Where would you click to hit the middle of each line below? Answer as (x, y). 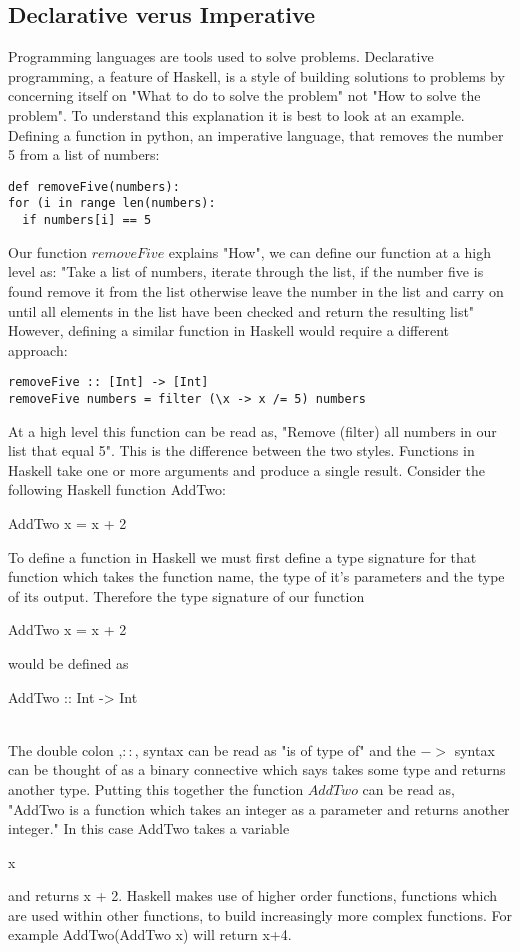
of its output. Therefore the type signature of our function (186, 595)
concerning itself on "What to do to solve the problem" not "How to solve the (244, 95)
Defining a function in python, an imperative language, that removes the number (256, 134)
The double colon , (65, 749)
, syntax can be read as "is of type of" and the (275, 749)
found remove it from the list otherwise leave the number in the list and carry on (256, 290)
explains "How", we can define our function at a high (329, 251)
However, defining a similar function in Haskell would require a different (228, 330)
